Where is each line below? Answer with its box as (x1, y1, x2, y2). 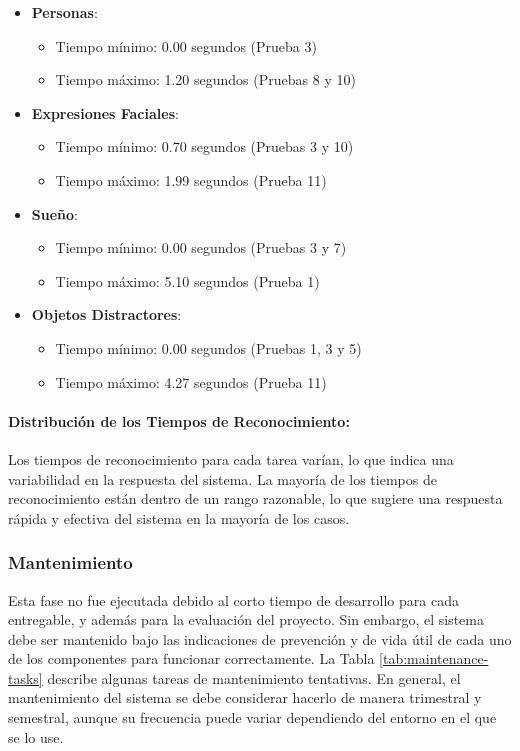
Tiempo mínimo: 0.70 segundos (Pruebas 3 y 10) (55, 136, 354, 157)
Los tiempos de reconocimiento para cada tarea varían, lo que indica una (8, 448, 454, 469)
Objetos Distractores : (31, 304, 182, 325)
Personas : (31, 2, 98, 22)
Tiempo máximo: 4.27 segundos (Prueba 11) (55, 371, 327, 392)
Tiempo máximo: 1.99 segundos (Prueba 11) (55, 169, 327, 190)
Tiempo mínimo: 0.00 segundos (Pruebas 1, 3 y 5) (55, 337, 362, 358)
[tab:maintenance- (379, 648, 489, 669)
